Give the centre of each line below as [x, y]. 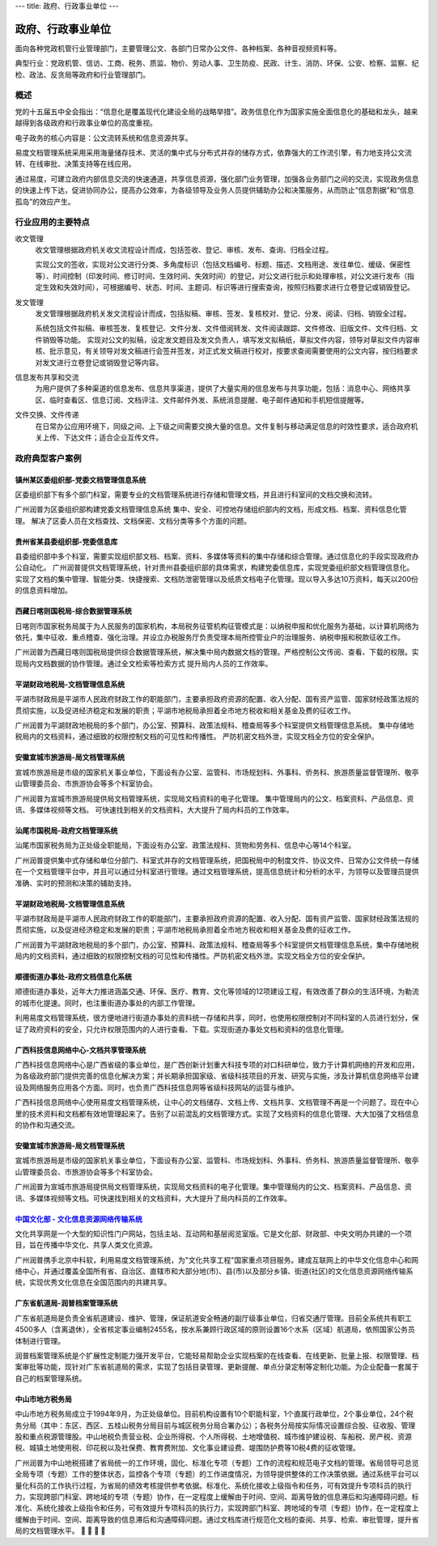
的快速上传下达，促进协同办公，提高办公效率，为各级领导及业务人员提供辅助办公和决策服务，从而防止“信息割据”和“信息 [214, 190]
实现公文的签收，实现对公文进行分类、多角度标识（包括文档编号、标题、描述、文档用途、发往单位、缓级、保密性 [223, 265]
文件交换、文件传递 [47, 415]
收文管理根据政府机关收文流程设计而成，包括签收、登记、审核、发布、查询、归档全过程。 [184, 250]
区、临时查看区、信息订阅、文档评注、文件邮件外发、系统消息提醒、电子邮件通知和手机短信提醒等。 [202, 400]
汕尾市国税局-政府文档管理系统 [66, 830]
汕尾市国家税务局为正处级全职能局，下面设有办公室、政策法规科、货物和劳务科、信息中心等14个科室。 [185, 845]
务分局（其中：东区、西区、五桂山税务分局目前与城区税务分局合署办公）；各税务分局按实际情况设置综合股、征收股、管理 [215, 1425]
